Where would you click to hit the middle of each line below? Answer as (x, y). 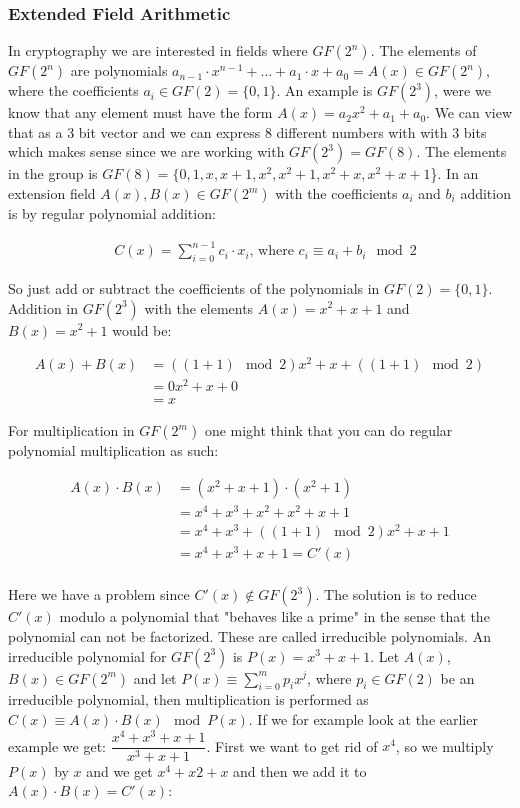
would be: (142, 329)
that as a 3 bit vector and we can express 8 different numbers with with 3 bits (247, 131)
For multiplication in (71, 430)
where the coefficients (73, 90)
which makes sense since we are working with (146, 151)
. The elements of (423, 50)
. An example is (324, 90)
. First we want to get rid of (292, 745)
